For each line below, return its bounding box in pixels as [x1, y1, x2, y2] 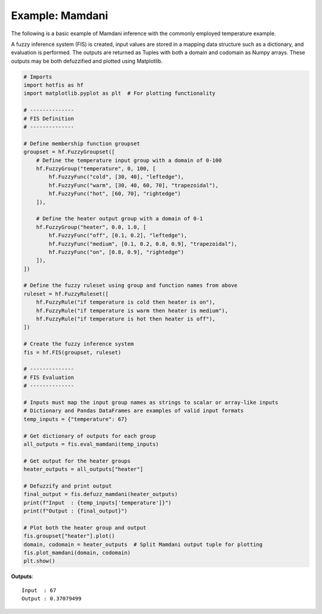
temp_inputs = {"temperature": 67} [23, 415, 128, 422]
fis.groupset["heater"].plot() [23, 533, 116, 539]
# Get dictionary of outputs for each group [23, 433, 156, 439]
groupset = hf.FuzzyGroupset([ [23, 149, 116, 155]
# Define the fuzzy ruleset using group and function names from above [23, 282, 238, 289]
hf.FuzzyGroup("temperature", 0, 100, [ [36, 165, 156, 172]
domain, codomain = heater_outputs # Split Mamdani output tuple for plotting [23, 541, 263, 548]
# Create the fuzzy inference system [23, 341, 134, 347]
